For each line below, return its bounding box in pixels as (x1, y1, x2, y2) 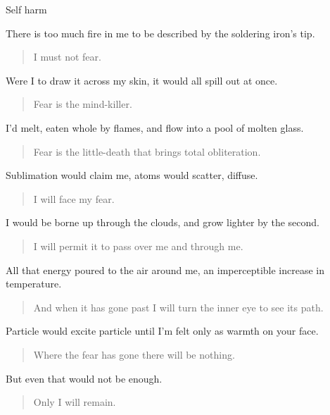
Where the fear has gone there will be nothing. (33, 347, 235, 361)
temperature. (6, 276, 62, 291)
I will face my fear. (33, 191, 115, 206)
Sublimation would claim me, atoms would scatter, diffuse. (6, 168, 258, 182)
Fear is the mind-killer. (33, 97, 132, 111)
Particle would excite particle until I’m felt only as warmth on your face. (6, 323, 319, 338)
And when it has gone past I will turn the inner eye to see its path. (33, 299, 324, 314)
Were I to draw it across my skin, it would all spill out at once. (6, 73, 278, 87)
